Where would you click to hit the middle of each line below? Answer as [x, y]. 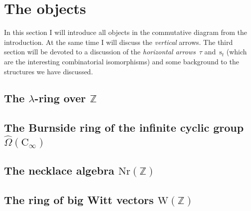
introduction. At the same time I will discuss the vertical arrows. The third [119, 42]
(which [237, 52]
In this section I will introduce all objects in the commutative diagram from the [125, 32]
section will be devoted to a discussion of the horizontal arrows [100, 52]
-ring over [60, 98]
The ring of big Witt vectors [79, 199]
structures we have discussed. [49, 71]
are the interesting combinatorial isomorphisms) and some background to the [122, 61]
